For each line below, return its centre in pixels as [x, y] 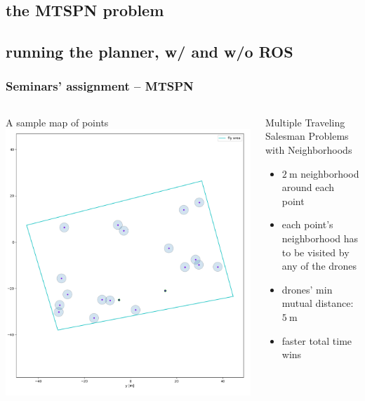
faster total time [317, 340]
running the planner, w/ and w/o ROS [150, 52]
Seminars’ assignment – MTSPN [100, 86]
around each [308, 187]
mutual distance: [318, 303]
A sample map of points [57, 122]
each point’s [307, 224]
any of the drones [319, 266]
